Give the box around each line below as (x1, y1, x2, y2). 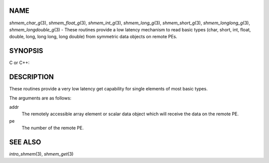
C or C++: (9, 60, 30, 66)
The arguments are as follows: (9, 95, 72, 101)
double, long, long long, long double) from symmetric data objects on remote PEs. (9, 34, 178, 40)
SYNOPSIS (9, 47, 43, 55)
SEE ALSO (9, 138, 41, 146)
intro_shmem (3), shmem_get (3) (9, 151, 74, 157)
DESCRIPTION (9, 73, 54, 81)
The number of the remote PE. (21, 125, 84, 131)
